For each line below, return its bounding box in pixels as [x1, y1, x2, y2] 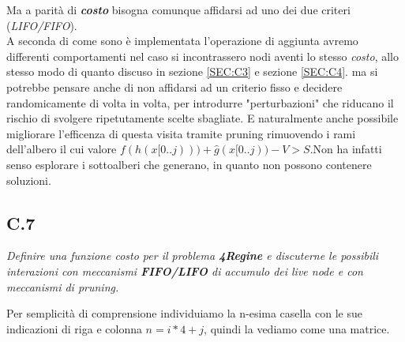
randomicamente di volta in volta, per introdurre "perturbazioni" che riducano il [6, 94, 394, 111]
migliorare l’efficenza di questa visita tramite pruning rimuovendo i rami [6, 125, 356, 141]
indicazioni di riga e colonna [6, 320, 142, 336]
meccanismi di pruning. [6, 278, 119, 295]
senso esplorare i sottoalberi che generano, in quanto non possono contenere [6, 156, 372, 172]
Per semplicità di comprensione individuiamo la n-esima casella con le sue [6, 305, 362, 321]
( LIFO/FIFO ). [6, 17, 77, 33]
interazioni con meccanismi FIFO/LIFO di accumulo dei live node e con [6, 262, 363, 279]
